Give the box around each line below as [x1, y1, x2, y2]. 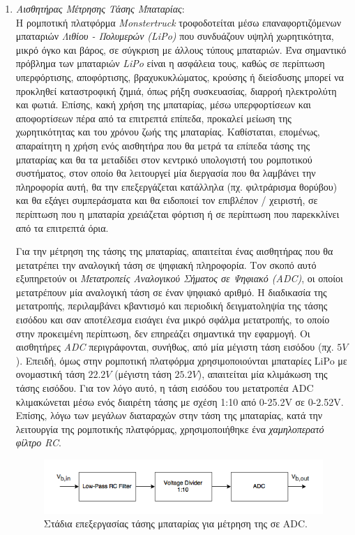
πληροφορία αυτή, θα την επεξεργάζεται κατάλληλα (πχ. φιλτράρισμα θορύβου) [15, 179, 338, 193]
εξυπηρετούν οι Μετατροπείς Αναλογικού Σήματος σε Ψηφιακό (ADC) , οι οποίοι [15, 271, 343, 286]
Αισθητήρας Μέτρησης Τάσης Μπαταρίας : [15, 1, 185, 15]
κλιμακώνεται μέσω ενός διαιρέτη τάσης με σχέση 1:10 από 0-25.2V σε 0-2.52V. [15, 394, 344, 409]
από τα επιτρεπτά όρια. [15, 220, 109, 235]
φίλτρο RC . [15, 435, 62, 450]
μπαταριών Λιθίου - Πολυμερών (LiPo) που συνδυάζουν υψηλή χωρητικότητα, [15, 29, 334, 43]
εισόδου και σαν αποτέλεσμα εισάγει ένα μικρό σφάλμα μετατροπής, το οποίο [15, 312, 330, 327]
